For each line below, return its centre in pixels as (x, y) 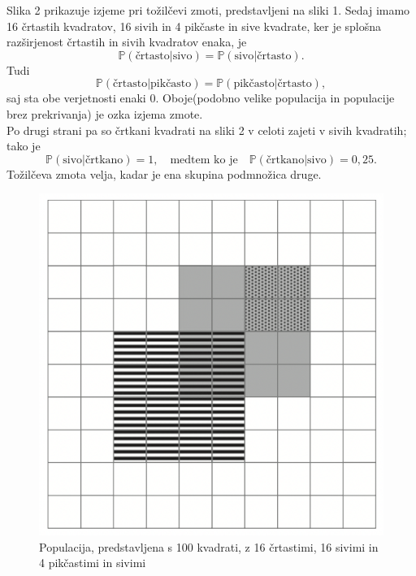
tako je (24, 146)
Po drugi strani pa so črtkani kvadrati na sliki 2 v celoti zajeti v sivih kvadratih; (207, 130)
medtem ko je (204, 160)
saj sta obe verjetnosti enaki (76, 98)
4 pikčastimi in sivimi (93, 563)
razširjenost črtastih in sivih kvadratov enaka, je (127, 42)
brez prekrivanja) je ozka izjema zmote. (105, 113)
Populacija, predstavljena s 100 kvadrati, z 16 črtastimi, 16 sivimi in (209, 546)
